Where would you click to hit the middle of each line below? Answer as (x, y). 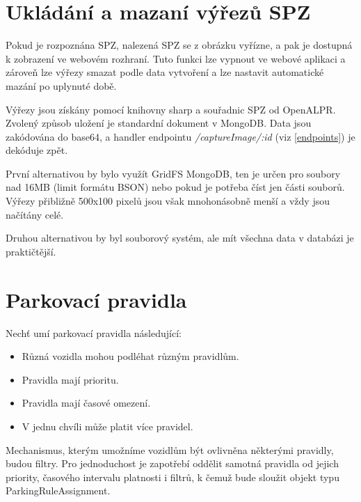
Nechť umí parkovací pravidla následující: (94, 332)
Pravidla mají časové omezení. (86, 403)
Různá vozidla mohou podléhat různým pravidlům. (130, 356)
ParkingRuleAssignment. (58, 491)
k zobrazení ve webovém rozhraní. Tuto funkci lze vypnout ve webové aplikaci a (176, 58)
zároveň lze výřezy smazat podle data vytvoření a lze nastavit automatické (165, 72)
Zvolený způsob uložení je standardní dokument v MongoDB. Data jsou (159, 123)
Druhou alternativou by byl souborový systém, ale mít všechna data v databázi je (180, 238)
